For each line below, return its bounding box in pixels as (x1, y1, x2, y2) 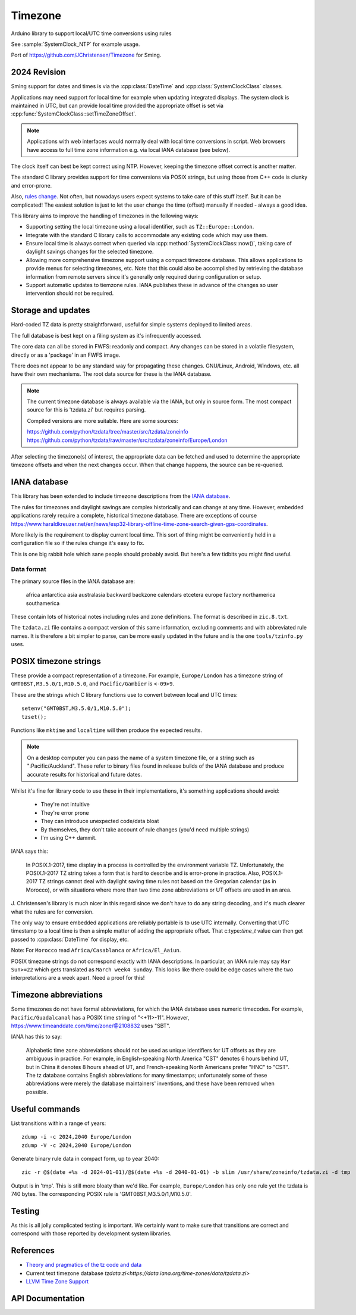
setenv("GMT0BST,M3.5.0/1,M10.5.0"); (21, 705, 132, 712)
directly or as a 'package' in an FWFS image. (11, 351, 121, 359)
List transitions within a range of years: (11, 1120, 106, 1127)
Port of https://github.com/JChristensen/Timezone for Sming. (11, 51, 162, 59)
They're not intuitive (40, 801, 90, 808)
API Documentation (11, 1293, 85, 1304)
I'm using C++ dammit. (40, 834, 97, 841)
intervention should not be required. (26, 289, 114, 297)
